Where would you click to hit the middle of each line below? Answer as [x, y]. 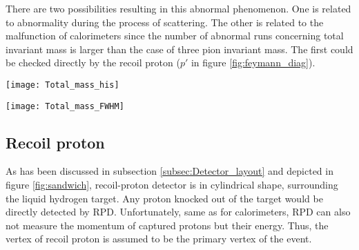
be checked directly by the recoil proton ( [93, 62]
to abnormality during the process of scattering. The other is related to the [165, 22]
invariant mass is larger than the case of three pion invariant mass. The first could [179, 49]
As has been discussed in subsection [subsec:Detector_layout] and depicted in [169, 171]
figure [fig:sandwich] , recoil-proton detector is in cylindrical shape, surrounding [172, 185]
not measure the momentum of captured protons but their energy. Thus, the [167, 225]
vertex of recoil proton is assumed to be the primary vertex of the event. [159, 239]
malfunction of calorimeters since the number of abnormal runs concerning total [175, 36]
